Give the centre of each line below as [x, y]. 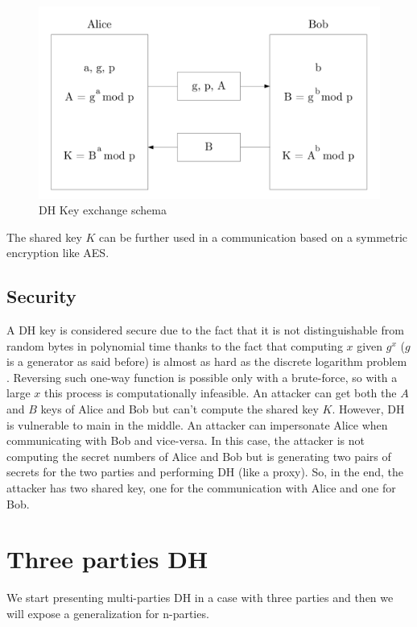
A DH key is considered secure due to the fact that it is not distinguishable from [205, 330]
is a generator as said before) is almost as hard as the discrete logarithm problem [207, 361]
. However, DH [368, 409]
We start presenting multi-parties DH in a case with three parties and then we [200, 598]
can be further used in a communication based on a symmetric [254, 237]
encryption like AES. [58, 253]
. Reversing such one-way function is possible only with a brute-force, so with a [202, 377]
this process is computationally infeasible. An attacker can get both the [220, 393]
